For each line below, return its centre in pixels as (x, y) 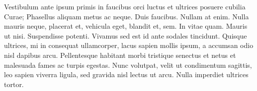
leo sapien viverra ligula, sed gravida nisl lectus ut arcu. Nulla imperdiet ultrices (126, 74)
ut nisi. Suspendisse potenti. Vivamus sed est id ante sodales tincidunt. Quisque (126, 35)
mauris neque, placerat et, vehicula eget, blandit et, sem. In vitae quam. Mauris (126, 26)
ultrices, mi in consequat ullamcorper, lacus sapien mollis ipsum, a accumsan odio (129, 45)
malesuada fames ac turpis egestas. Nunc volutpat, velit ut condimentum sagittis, (128, 65)
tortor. (14, 84)
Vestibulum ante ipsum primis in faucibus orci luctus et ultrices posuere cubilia (125, 6)
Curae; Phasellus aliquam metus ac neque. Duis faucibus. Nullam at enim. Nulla (127, 16)
